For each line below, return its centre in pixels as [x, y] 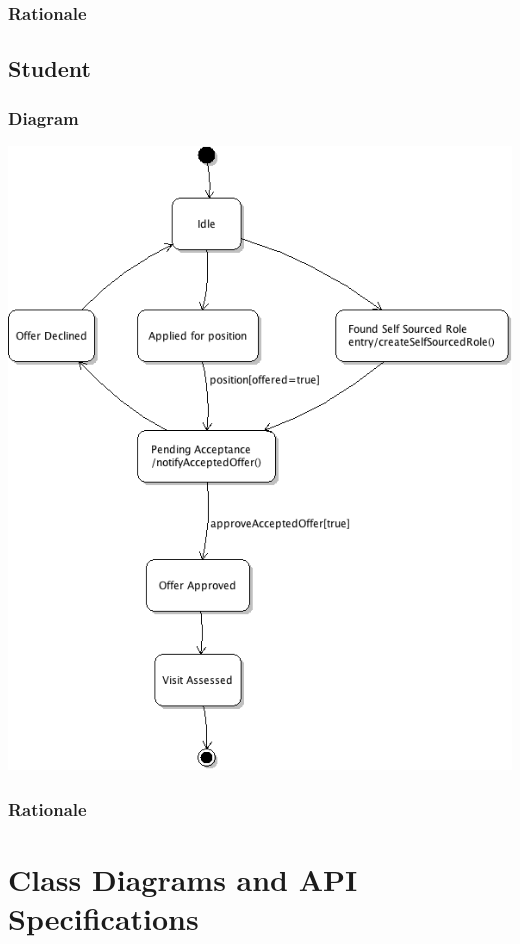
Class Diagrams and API [183, 879]
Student [49, 68]
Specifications [103, 918]
